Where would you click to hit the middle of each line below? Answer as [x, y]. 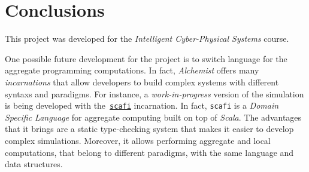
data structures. [34, 164]
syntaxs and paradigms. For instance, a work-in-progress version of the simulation [154, 93]
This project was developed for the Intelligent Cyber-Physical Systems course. [147, 39]
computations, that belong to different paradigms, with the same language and [149, 152]
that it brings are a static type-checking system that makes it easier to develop [149, 129]
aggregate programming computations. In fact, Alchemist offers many [132, 70]
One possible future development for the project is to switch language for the [146, 58]
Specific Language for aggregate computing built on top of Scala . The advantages [153, 117]
